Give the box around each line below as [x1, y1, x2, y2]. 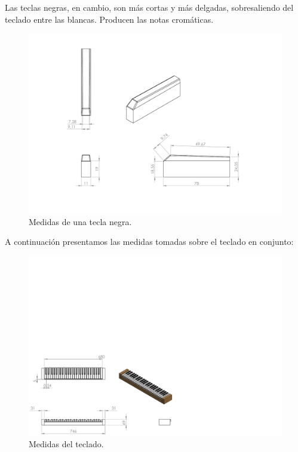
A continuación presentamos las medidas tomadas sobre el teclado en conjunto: [5, 235, 294, 248]
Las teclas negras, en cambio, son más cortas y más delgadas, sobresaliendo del [5, 1, 294, 13]
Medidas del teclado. [29, 438, 104, 450]
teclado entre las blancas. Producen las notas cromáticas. [5, 13, 214, 25]
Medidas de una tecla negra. [29, 215, 132, 227]
